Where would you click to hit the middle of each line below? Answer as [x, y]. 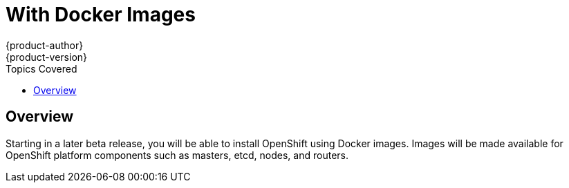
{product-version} [47, 57]
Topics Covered [41, 68]
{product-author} [45, 45]
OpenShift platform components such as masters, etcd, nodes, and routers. [177, 155]
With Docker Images [101, 15]
